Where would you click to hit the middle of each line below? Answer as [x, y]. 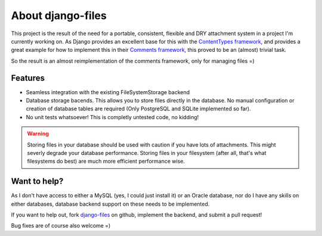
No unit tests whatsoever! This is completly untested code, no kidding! [112, 117]
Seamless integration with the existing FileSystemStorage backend [108, 92]
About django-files [59, 15]
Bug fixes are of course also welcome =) [61, 226]
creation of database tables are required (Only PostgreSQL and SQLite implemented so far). [138, 109]
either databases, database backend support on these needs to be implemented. [110, 204]
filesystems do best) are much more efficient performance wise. [106, 162]
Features [28, 78]
